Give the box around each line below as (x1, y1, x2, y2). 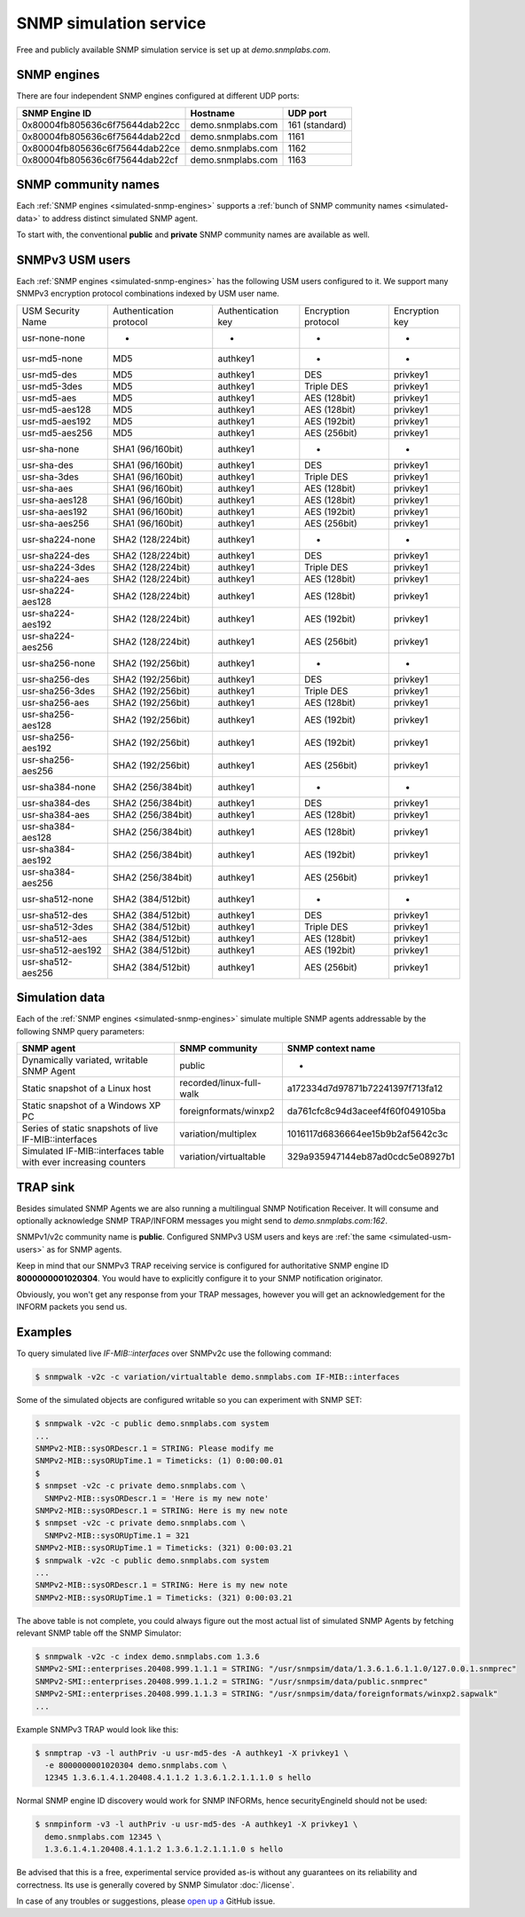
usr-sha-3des (21, 471, 79, 483)
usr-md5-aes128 (21, 403, 91, 416)
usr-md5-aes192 (21, 415, 91, 427)
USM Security (21, 305, 80, 317)
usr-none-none (21, 331, 86, 344)
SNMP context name (286, 1042, 376, 1055)
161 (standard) (287, 118, 348, 131)
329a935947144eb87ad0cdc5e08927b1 (286, 1151, 456, 1163)
